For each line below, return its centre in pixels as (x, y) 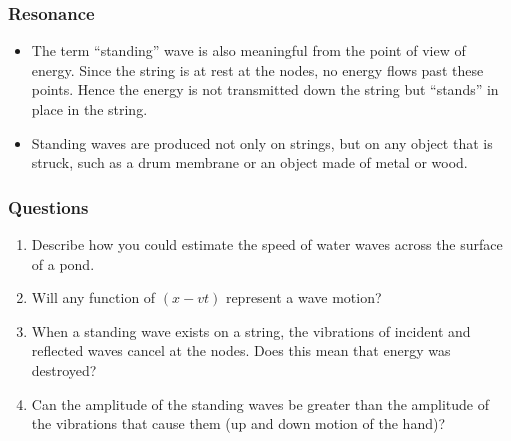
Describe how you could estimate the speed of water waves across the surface (267, 244)
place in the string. (89, 109)
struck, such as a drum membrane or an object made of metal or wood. (249, 162)
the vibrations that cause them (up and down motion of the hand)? (238, 423)
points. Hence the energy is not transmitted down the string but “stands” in (265, 89)
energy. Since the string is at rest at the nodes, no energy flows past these (257, 69)
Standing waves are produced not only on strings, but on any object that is (262, 142)
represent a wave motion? (303, 297)
